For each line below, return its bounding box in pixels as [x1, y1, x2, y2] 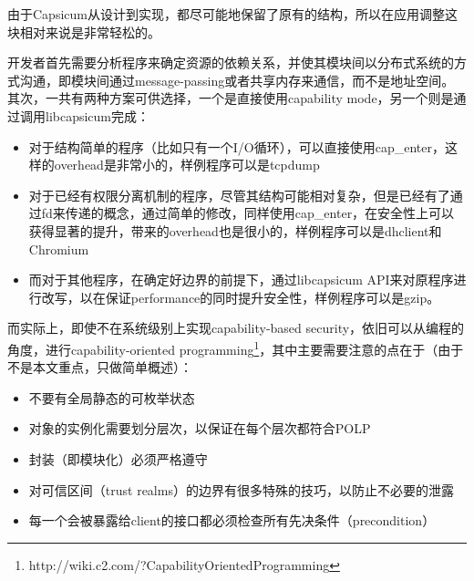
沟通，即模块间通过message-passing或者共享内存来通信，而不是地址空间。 [19, 70, 455, 89]
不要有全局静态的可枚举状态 [28, 388, 195, 407]
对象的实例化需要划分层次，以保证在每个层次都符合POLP [28, 419, 371, 438]
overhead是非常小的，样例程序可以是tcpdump [54, 155, 320, 174]
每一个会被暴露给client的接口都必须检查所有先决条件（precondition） [28, 511, 436, 530]
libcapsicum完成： [45, 106, 150, 125]
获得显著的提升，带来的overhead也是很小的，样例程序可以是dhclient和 [28, 221, 442, 240]
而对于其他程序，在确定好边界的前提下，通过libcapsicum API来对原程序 [28, 270, 454, 289]
